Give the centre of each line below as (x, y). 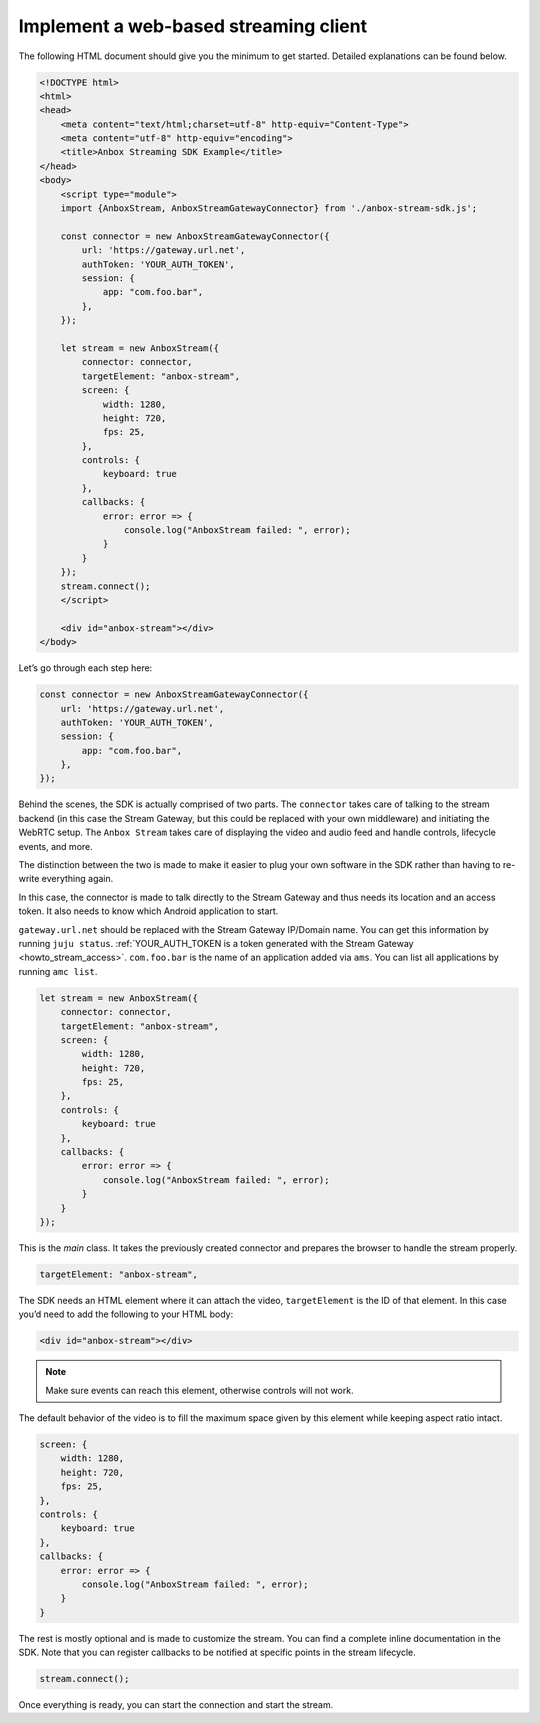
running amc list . (58, 971)
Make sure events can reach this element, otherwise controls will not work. (199, 1390)
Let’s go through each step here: (85, 668)
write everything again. (66, 879)
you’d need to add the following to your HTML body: (126, 1314)
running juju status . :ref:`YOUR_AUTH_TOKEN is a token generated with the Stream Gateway (216, 943)
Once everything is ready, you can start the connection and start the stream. (176, 1705)
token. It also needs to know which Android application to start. (148, 911)
